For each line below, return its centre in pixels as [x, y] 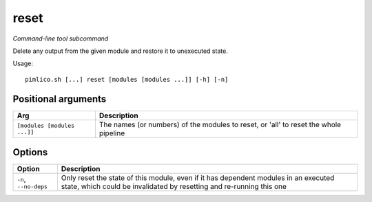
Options [30, 152]
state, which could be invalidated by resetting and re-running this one [174, 187]
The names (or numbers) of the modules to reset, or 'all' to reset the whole [220, 124]
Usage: [23, 64]
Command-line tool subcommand [61, 38]
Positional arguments [60, 99]
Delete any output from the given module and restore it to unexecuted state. [121, 51]
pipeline [112, 133]
